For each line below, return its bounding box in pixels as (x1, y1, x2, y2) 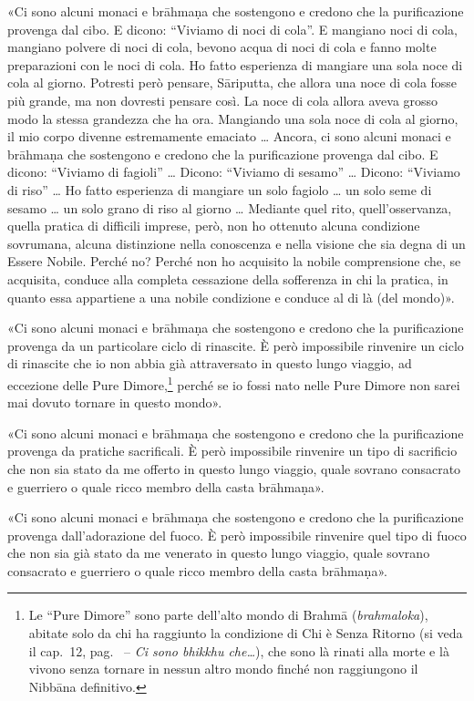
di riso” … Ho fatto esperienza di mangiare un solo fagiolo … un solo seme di (7, 180, 432, 199)
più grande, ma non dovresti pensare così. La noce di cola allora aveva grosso (7, 90, 438, 109)
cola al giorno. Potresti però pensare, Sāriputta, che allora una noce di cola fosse (7, 73, 458, 92)
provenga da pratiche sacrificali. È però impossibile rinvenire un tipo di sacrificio (7, 441, 458, 460)
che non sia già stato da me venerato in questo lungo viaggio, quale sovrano (7, 543, 430, 562)
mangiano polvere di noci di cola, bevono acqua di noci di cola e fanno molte (7, 37, 437, 57)
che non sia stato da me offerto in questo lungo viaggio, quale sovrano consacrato (7, 459, 461, 478)
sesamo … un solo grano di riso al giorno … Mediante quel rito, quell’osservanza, (7, 198, 452, 217)
